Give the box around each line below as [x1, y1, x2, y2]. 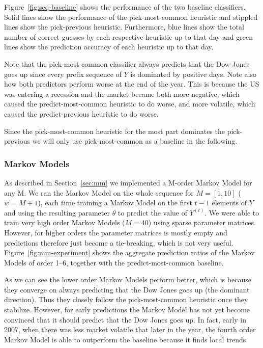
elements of [212, 197, 247, 208]
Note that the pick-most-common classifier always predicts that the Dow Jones [4, 58, 250, 69]
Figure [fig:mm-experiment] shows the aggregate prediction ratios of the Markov [4, 247, 255, 258]
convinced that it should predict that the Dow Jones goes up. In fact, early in [4, 314, 246, 325]
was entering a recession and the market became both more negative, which [4, 88, 240, 99]
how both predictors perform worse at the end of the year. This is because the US [4, 78, 259, 89]
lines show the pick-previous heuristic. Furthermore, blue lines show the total [4, 21, 244, 32]
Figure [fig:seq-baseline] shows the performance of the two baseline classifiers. [4, 2, 246, 12]
